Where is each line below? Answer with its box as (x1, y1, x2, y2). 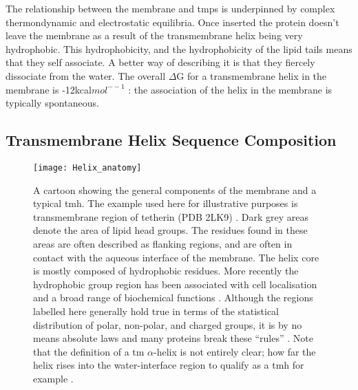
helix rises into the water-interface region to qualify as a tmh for (33, 358, 304, 372)
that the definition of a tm (33, 344, 145, 358)
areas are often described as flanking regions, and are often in (33, 236, 293, 250)
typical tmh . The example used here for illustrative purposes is (33, 196, 298, 210)
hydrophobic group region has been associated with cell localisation (33, 277, 317, 291)
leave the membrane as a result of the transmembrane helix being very (6, 28, 303, 43)
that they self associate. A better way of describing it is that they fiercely (6, 55, 315, 69)
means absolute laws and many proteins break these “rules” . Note (33, 331, 313, 345)
